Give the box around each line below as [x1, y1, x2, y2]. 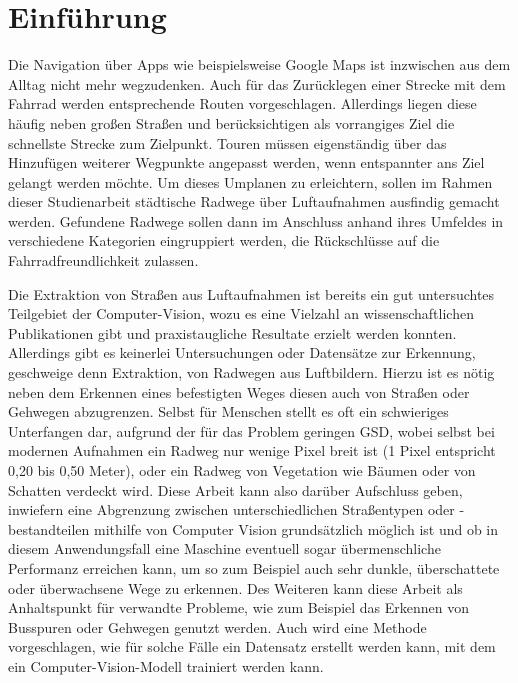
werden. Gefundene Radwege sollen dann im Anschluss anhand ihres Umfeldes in [8, 210, 504, 231]
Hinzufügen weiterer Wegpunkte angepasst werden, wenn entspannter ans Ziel [8, 152, 485, 173]
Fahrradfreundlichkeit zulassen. [8, 250, 199, 271]
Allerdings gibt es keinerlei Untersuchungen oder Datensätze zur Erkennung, [8, 342, 476, 363]
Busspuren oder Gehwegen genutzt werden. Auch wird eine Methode [8, 616, 427, 637]
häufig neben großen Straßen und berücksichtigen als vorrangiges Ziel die [8, 112, 455, 133]
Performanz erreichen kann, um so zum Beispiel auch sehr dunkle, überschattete [8, 557, 500, 578]
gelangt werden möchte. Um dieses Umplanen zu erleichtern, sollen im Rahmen [8, 171, 493, 192]
